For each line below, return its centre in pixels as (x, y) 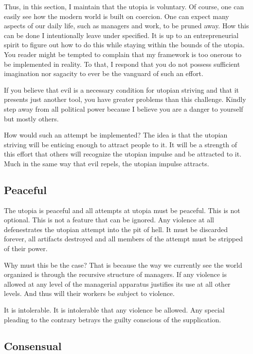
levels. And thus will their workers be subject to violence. (89, 293)
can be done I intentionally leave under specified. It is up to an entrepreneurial (121, 35)
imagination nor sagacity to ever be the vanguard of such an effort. (104, 73)
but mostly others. (31, 118)
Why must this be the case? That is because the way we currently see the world (123, 265)
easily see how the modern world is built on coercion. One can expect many (117, 16)
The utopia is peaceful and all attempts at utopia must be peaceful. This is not (122, 210)
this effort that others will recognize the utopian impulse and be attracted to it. (123, 154)
